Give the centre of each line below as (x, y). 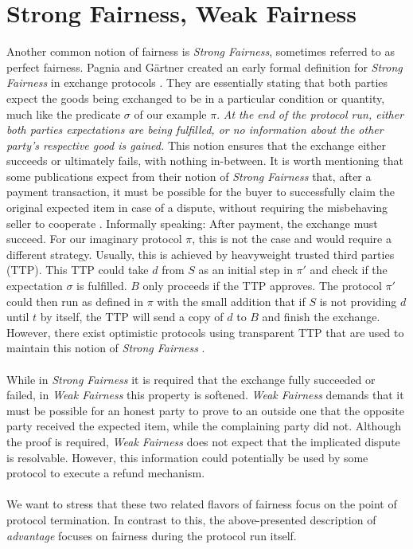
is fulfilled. (102, 286)
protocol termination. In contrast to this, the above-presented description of (191, 519)
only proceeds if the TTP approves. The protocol (262, 286)
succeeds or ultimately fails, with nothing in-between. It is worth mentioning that (205, 161)
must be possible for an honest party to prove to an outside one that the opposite (205, 410)
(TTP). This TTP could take (78, 270)
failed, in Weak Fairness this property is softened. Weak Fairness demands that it (205, 395)
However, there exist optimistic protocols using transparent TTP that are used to (205, 332)
